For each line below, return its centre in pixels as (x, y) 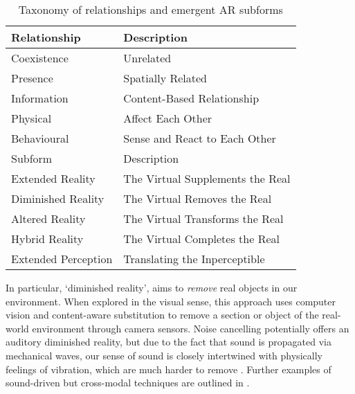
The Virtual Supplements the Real (207, 178)
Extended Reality (53, 178)
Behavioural (40, 138)
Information (40, 98)
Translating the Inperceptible (194, 259)
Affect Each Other (168, 118)
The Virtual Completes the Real (201, 239)
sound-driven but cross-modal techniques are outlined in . (128, 383)
